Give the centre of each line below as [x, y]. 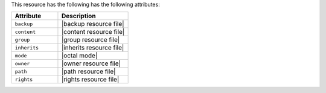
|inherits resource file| [93, 48]
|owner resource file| [91, 63]
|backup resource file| [93, 24]
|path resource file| [88, 71]
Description [78, 16]
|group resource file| [91, 40]
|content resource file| [93, 32]
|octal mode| [79, 56]
